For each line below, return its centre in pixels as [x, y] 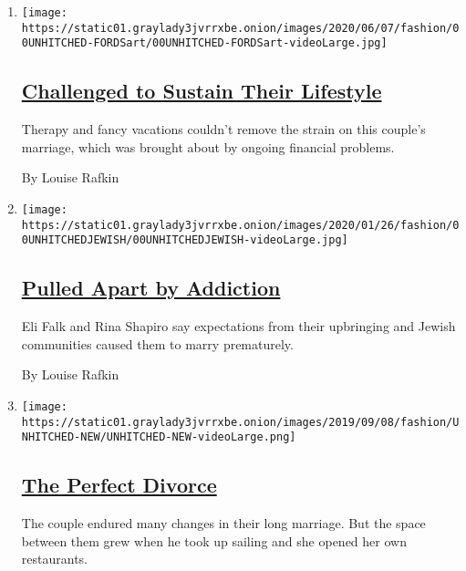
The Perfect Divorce [119, 485]
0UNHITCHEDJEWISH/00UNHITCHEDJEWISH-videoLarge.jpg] [185, 240]
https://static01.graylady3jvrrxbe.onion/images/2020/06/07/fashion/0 [240, 28]
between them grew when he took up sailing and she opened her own [214, 540]
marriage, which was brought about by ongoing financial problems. [208, 146]
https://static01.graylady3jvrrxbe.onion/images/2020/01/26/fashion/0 [240, 225]
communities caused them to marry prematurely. [157, 343]
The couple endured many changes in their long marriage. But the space [223, 523]
